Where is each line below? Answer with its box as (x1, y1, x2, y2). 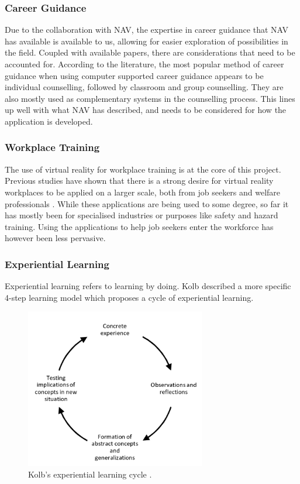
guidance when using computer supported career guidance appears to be (5, 69, 264, 81)
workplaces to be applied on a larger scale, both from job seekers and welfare (5, 186, 281, 198)
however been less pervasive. (5, 232, 106, 244)
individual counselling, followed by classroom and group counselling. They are (5, 81, 284, 93)
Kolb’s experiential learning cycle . (28, 468, 152, 480)
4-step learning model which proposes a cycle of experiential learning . (5, 291, 254, 303)
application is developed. (5, 115, 93, 127)
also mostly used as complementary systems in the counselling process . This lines (5, 92, 295, 104)
